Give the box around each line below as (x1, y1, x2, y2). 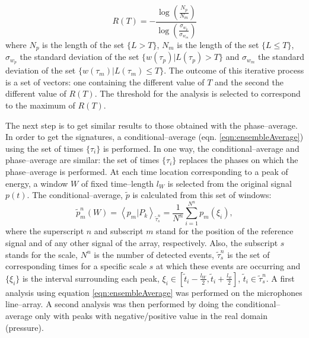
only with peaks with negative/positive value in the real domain (35, 309, 268, 321)
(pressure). (5, 321, 44, 333)
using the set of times (5, 142, 84, 154)
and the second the (215, 75, 283, 88)
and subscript (94, 225, 144, 237)
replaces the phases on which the (179, 154, 298, 166)
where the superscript (5, 225, 84, 237)
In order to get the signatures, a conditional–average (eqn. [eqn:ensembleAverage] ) (5, 130, 304, 143)
